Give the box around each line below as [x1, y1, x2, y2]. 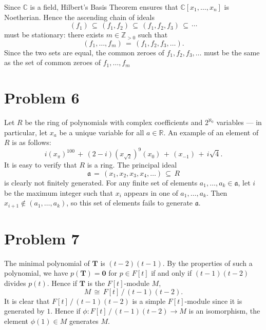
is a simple [132, 295, 166, 306]
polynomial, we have [4, 267, 68, 278]
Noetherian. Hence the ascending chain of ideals [4, 11, 155, 22]
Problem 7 [4, 228, 80, 249]
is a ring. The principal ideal [87, 159, 177, 170]
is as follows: [12, 137, 51, 148]
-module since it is [184, 295, 242, 306]
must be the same [204, 47, 260, 57]
